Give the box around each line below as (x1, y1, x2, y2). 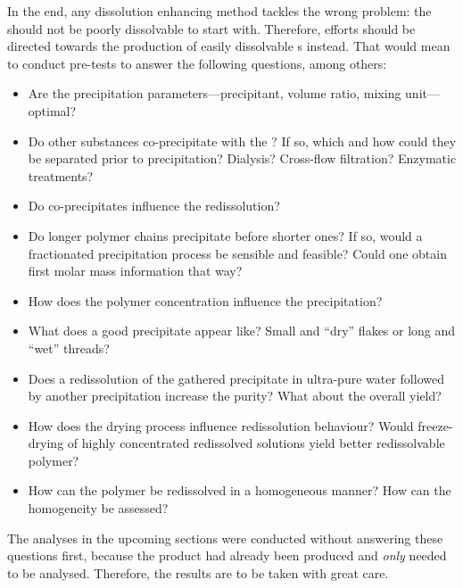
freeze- (418, 416, 453, 435)
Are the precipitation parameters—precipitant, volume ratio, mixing (28, 84, 401, 103)
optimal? (28, 101, 77, 120)
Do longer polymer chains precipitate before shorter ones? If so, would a (28, 226, 423, 244)
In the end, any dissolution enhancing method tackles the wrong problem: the (7, 2, 432, 20)
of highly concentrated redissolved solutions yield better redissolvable (67, 434, 445, 452)
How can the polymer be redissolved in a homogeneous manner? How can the (28, 481, 451, 500)
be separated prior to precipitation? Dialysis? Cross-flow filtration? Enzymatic (28, 149, 457, 168)
